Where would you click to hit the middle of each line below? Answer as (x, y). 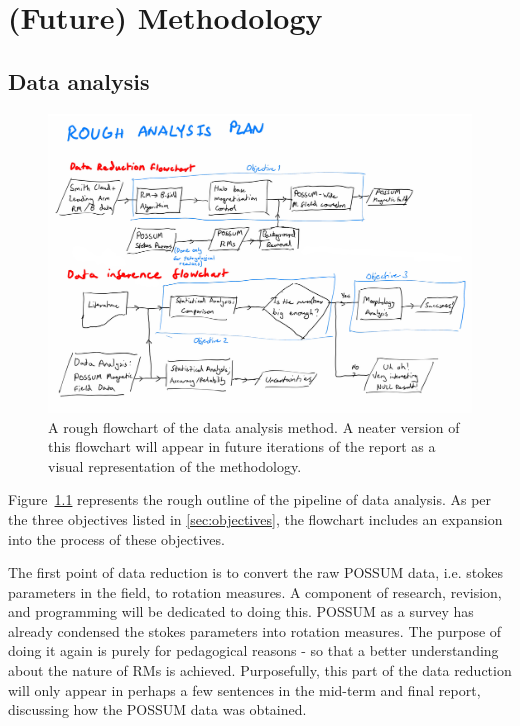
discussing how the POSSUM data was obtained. (157, 709)
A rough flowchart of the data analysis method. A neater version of (254, 426)
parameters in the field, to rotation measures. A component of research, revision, (255, 591)
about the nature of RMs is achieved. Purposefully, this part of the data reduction (260, 670)
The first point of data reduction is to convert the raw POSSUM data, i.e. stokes (255, 572)
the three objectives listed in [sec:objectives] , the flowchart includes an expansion (255, 518)
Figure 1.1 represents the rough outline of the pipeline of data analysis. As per (250, 499)
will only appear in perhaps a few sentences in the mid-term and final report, (244, 689)
